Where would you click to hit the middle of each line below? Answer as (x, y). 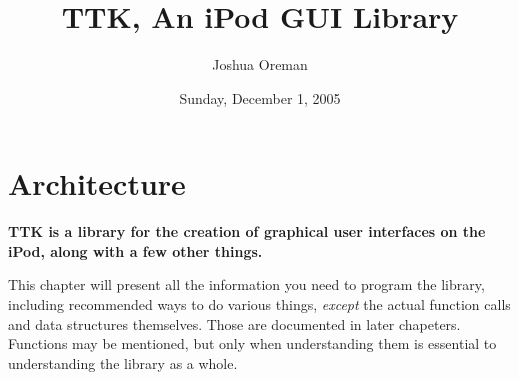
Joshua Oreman (260, 64)
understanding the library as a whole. (123, 362)
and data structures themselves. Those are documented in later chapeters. (234, 323)
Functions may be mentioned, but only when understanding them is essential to (252, 343)
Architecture (97, 183)
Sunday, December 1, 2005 (260, 97)
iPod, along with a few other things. (135, 250)
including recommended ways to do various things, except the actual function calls (259, 304)
